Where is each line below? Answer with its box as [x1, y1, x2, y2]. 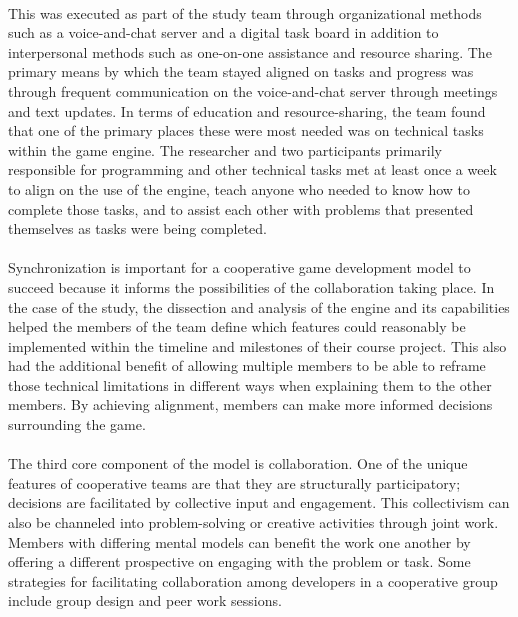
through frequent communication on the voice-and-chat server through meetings [8, 80, 498, 101]
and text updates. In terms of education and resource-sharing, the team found [8, 100, 486, 121]
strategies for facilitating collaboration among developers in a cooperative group [8, 570, 498, 591]
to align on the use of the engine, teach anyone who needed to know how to [8, 178, 471, 199]
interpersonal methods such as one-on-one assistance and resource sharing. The [8, 41, 492, 62]
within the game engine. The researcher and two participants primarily [8, 139, 442, 160]
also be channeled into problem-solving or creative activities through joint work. [8, 512, 499, 533]
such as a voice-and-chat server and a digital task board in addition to [8, 22, 439, 43]
